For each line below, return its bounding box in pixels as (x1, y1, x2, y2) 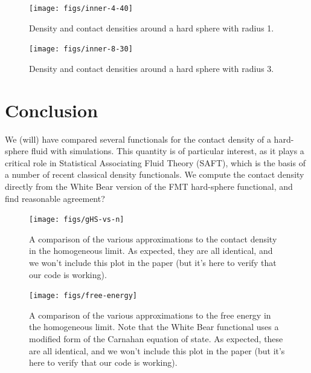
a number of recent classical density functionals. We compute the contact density (5, 168, 304, 181)
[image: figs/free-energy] (29, 291, 137, 300)
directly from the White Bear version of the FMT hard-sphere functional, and (5, 180, 293, 192)
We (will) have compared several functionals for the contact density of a (5, 132, 271, 145)
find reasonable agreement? (5, 192, 105, 204)
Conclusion (5, 97, 98, 122)
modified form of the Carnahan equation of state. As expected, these (29, 332, 283, 345)
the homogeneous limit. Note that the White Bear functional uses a (29, 320, 279, 333)
